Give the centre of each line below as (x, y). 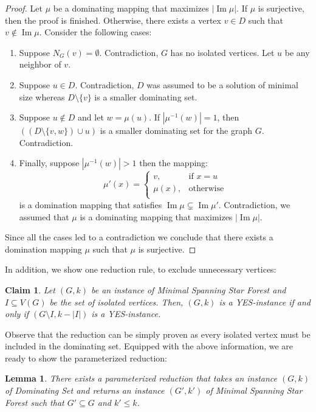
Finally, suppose (49, 163)
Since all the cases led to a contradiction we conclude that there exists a (139, 237)
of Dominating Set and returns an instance (85, 390)
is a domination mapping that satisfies (91, 204)
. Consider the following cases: (95, 32)
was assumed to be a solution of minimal (222, 84)
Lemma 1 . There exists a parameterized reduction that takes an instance (141, 378)
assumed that (44, 216)
